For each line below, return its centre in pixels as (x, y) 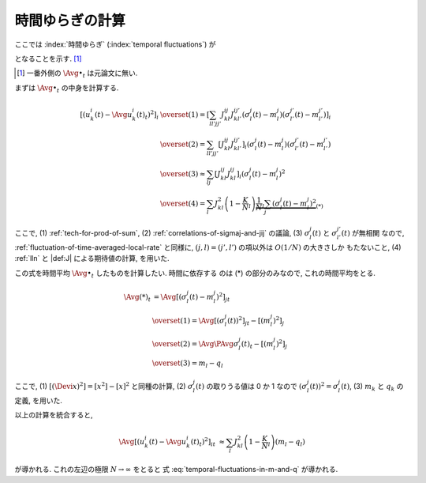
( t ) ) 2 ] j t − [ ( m (249, 321)
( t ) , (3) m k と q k (368, 387)
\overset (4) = (183, 203)
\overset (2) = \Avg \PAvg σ (195, 343)
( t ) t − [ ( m (257, 345)
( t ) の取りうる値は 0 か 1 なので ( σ (252, 387)
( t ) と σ (325, 233)
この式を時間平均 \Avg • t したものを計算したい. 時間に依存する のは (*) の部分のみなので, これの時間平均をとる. (195, 274)
